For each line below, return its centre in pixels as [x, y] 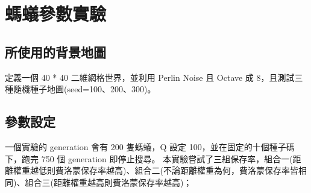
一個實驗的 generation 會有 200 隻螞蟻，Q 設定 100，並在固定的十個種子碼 [150, 146]
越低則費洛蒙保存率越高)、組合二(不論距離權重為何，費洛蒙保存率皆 [164, 170]
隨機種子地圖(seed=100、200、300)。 [84, 89]
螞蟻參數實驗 [56, 14]
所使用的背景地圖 [55, 52]
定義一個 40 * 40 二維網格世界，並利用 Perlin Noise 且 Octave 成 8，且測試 [150, 77]
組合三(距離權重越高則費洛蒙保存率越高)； [108, 182]
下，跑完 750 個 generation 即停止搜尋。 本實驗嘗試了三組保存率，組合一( [149, 158]
